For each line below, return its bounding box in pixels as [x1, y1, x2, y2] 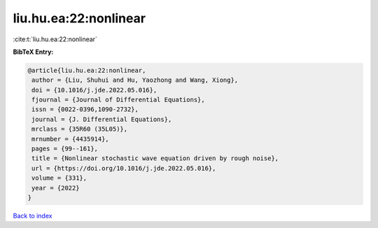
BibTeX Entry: [13, 48, 54, 56]
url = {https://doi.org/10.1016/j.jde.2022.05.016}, [31, 164, 216, 172]
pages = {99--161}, [31, 145, 98, 153]
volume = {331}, [31, 174, 87, 182]
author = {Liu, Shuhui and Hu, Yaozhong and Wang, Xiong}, [31, 76, 239, 84]
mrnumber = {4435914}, [31, 135, 110, 143]
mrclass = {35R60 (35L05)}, [31, 125, 128, 133]
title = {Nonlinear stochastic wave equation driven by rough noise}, [31, 155, 279, 162]
